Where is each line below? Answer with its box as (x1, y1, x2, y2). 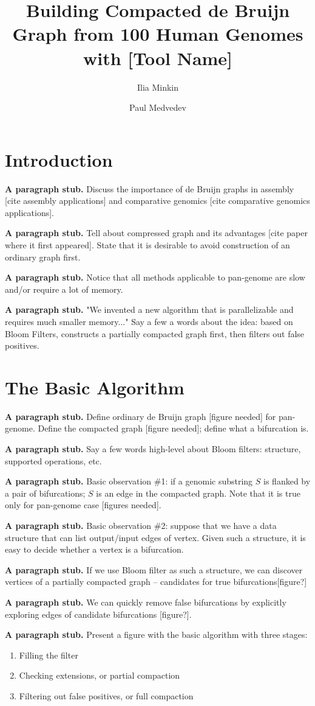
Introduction (5, 147, 113, 172)
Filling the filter (19, 648, 78, 661)
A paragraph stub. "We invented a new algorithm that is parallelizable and (5, 303, 294, 316)
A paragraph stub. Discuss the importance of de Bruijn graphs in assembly (5, 182, 294, 195)
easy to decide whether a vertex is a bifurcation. (5, 543, 184, 556)
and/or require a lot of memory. (5, 282, 123, 295)
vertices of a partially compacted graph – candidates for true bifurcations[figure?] (5, 575, 307, 588)
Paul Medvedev (129, 101, 186, 114)
